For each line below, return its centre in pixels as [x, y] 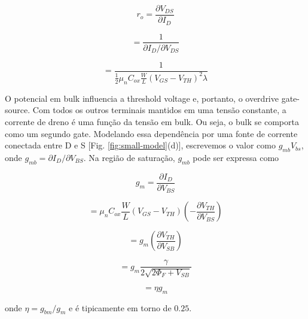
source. [18, 110]
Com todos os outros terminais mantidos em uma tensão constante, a [159, 110]
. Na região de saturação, [129, 157]
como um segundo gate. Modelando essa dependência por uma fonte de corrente [151, 133]
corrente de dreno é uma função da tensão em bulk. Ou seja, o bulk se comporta [152, 121]
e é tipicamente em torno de [120, 307]
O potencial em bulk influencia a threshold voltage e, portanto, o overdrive [142, 98]
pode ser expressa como [236, 157]
